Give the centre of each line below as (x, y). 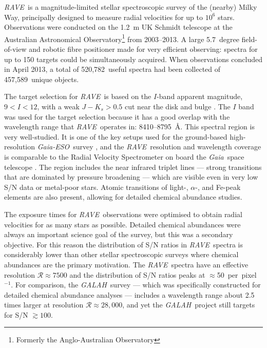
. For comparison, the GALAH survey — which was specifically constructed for (136, 285)
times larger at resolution (44, 305)
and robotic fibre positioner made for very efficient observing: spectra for (143, 49)
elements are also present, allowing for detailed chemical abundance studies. (123, 197)
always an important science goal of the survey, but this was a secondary (119, 234)
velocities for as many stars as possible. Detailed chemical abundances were (122, 224)
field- (249, 39)
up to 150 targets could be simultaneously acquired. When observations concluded (133, 59)
